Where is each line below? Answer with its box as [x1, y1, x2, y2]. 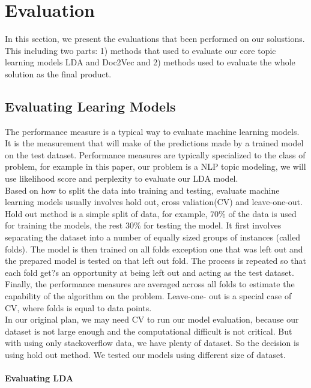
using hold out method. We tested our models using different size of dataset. [5, 348, 286, 360]
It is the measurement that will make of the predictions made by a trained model [5, 137, 304, 149]
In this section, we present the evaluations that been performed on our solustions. [5, 32, 305, 45]
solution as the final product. [5, 67, 112, 80]
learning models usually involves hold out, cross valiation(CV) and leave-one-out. [5, 195, 303, 208]
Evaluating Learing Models [5, 97, 176, 115]
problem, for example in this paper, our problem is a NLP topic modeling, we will [5, 160, 306, 173]
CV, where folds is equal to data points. [5, 301, 152, 314]
